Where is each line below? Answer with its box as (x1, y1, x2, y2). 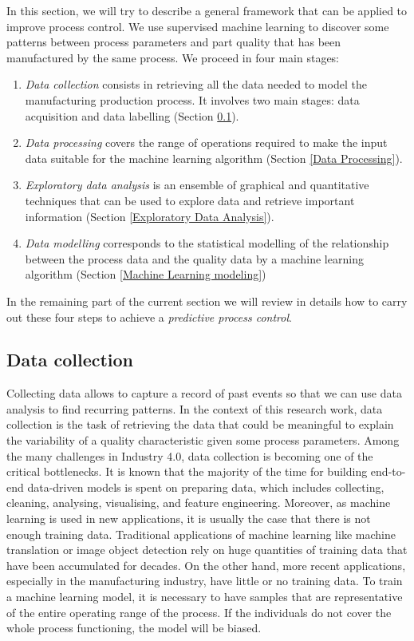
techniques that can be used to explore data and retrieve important (25, 192, 355, 208)
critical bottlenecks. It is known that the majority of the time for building (6, 463, 368, 480)
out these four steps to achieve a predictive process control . (6, 308, 292, 325)
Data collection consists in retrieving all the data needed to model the (25, 76, 367, 93)
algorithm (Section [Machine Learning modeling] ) (25, 266, 266, 283)
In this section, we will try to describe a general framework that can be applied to (6, 2, 408, 18)
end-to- (370, 463, 406, 480)
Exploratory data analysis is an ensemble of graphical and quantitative (25, 176, 369, 193)
